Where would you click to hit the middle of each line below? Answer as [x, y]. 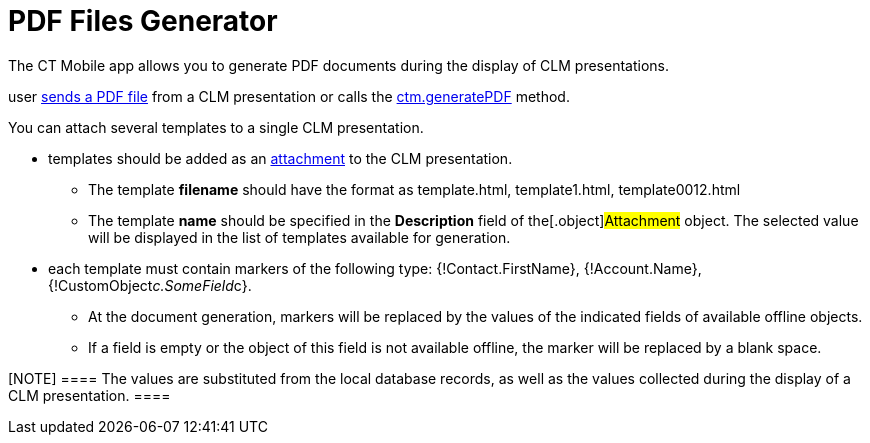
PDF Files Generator [143, 21]
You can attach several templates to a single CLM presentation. [216, 127]
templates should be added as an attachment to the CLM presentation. [280, 158]
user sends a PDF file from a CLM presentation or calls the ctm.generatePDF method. [289, 96]
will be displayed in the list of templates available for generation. [299, 237]
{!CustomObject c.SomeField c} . [150, 285]
